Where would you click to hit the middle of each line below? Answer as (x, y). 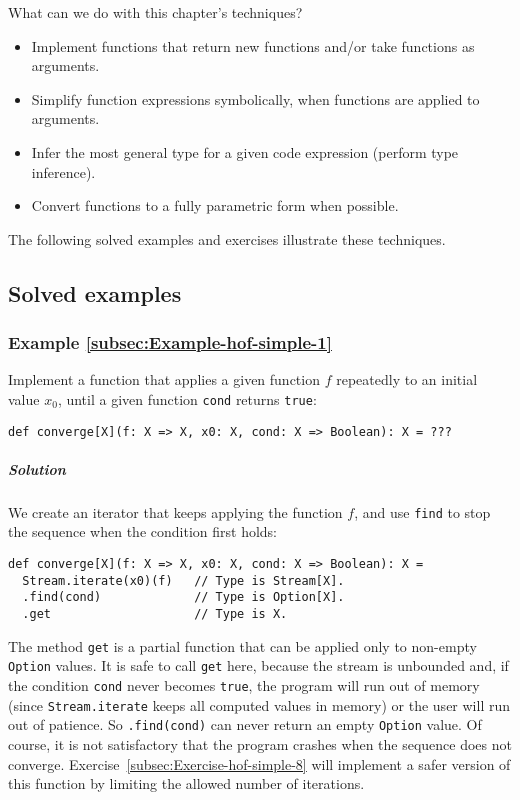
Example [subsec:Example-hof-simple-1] (170, 342)
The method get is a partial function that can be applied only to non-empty (242, 645)
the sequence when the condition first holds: (142, 531)
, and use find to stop (422, 511)
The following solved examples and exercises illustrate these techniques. (227, 238)
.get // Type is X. (155, 614)
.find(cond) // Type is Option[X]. (183, 597)
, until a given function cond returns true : (187, 398)
